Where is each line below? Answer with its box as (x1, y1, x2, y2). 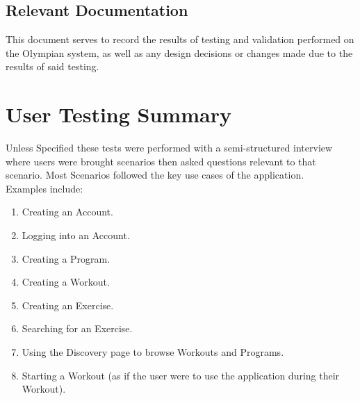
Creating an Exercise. (22, 297, 114, 312)
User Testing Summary (6, 100, 231, 129)
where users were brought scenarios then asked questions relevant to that (6, 154, 316, 168)
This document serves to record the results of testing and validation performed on (6, 32, 354, 47)
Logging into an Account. (22, 228, 130, 243)
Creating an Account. (22, 204, 113, 219)
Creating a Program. (22, 251, 111, 265)
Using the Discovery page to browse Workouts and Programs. (22, 345, 284, 359)
